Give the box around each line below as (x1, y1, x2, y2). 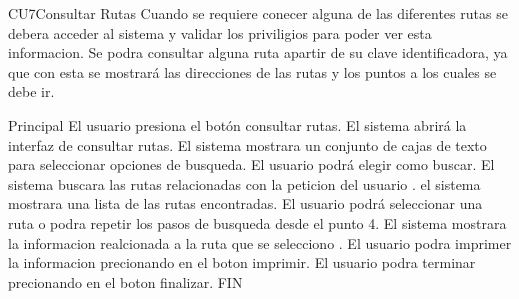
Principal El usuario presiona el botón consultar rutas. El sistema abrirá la (8, 114, 467, 135)
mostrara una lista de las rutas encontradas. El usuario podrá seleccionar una (8, 193, 483, 214)
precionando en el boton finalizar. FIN (8, 271, 243, 292)
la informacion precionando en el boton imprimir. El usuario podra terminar (8, 252, 476, 273)
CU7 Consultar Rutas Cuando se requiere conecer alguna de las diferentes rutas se (8, 3, 508, 23)
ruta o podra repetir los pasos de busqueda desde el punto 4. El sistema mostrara (8, 212, 507, 233)
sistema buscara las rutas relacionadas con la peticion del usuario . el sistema (8, 173, 481, 194)
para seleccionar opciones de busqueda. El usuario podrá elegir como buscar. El (8, 154, 495, 175)
